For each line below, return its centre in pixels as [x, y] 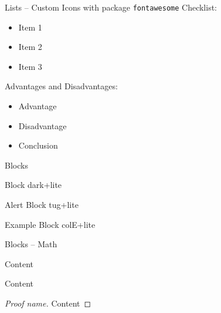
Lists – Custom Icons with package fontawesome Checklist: [111, 7]
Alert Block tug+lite [42, 204]
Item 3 [30, 66]
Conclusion [38, 145]
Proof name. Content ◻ [48, 303]
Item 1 [30, 27]
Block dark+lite [33, 185]
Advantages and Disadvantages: [61, 86]
